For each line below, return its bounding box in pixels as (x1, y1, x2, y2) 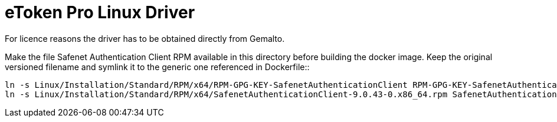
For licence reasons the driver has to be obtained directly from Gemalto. (5, 33, 285, 44)
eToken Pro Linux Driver (5, 2, 195, 22)
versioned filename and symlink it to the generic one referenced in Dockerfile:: (5, 61, 310, 72)
